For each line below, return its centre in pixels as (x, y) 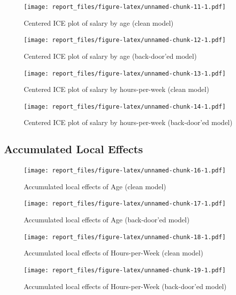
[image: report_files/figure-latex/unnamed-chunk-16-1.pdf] (125, 171)
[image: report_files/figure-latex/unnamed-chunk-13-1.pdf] (125, 73)
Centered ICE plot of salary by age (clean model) (99, 22)
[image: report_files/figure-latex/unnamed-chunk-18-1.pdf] (125, 237)
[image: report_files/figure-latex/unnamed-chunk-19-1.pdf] (125, 270)
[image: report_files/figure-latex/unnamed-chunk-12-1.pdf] (125, 40)
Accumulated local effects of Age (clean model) (95, 186)
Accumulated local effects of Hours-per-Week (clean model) (114, 253)
